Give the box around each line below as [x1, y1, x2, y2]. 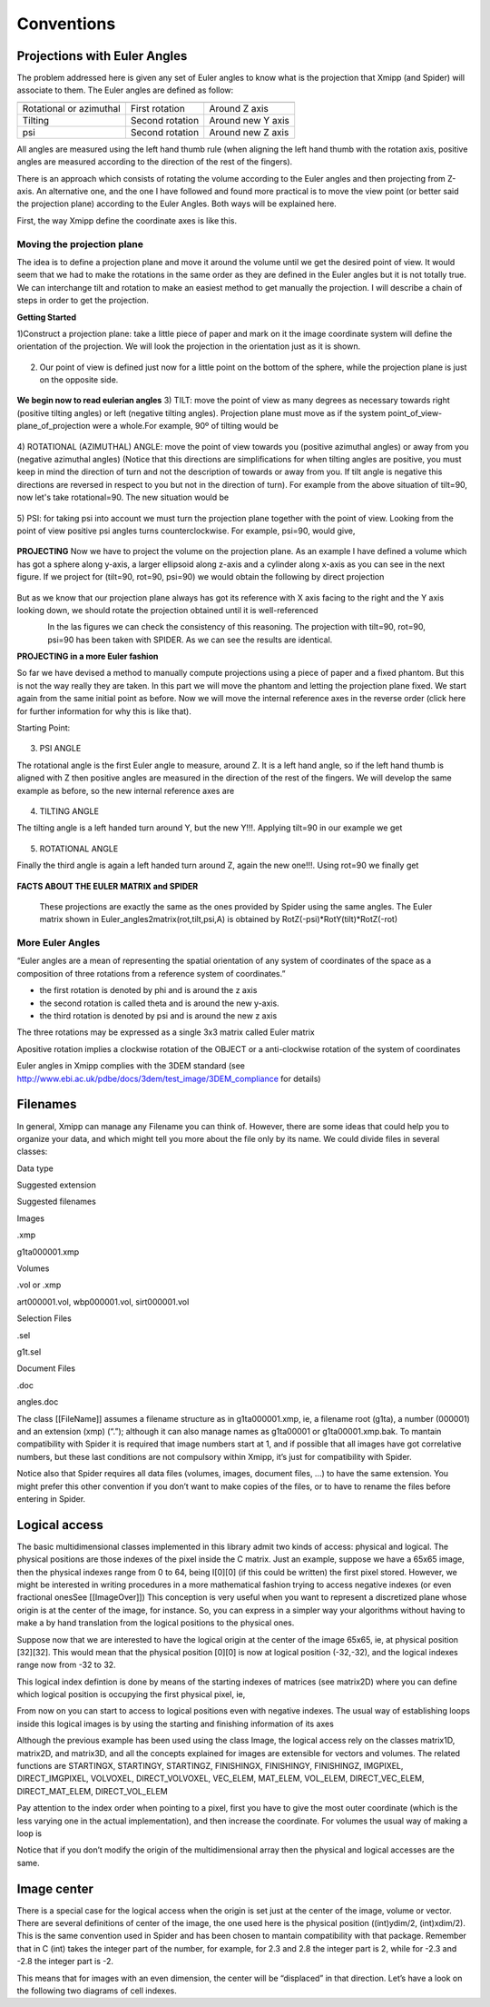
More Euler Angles [16, 937, 101, 949]
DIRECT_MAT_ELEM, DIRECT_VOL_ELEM [16, 1785, 168, 1796]
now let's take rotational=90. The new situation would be [16, 492, 230, 503]
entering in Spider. [16, 1493, 86, 1504]
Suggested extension [16, 1179, 97, 1190]
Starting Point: [16, 722, 71, 733]
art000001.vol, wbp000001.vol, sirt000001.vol [16, 1296, 190, 1307]
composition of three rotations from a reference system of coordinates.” [16, 968, 286, 979]
